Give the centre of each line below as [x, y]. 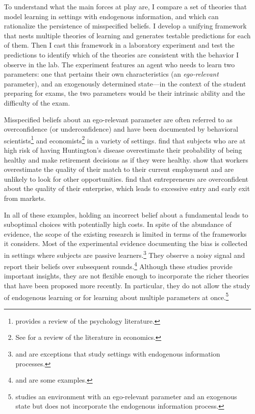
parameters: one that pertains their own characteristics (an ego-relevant [111, 74]
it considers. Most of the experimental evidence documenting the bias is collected [126, 243]
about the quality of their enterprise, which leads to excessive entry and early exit [127, 188]
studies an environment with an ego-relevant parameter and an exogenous [126, 396]
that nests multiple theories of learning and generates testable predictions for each [127, 35]
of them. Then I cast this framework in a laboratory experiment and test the [119, 45]
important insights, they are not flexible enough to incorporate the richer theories [127, 276]
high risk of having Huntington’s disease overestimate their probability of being [123, 150]
